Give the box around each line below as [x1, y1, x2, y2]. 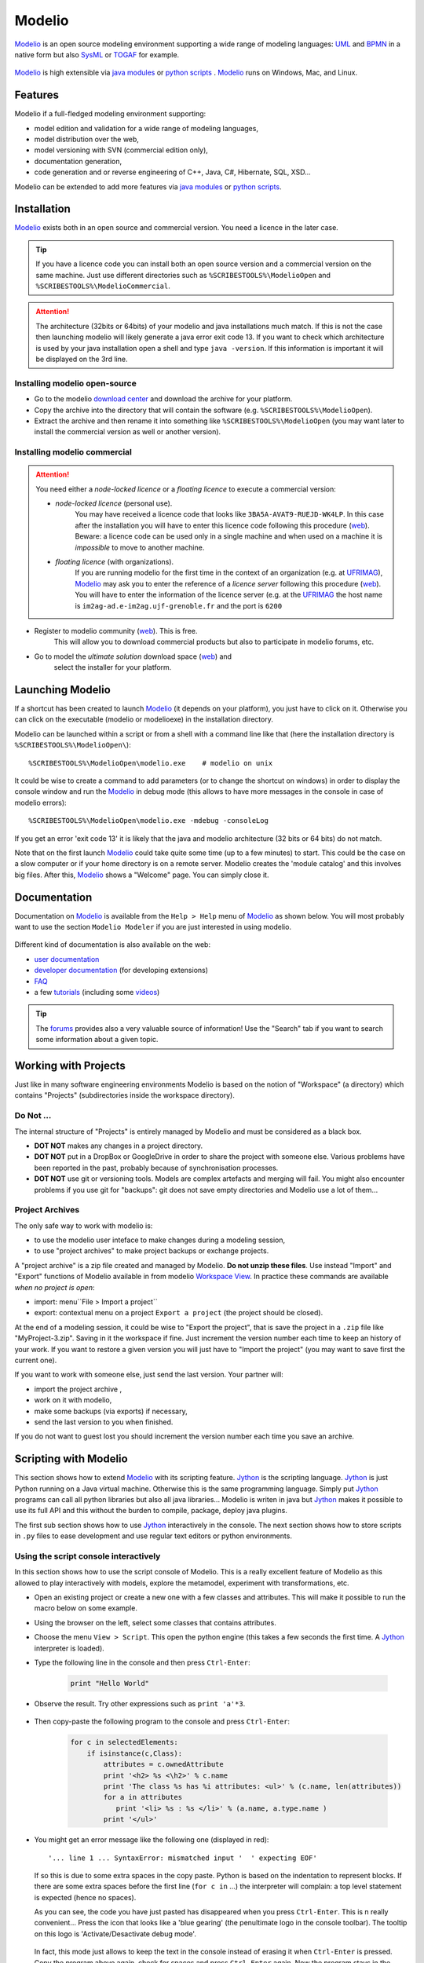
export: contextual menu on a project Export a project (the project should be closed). [34, 1308, 323, 1318]
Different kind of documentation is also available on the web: [14, 940, 211, 949]
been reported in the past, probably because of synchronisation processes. [34, 1163, 279, 1172]
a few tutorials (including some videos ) [34, 987, 160, 996]
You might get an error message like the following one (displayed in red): [34, 1835, 269, 1844]
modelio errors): [14, 798, 67, 807]
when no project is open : [14, 1282, 95, 1292]
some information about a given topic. [35, 1035, 159, 1044]
